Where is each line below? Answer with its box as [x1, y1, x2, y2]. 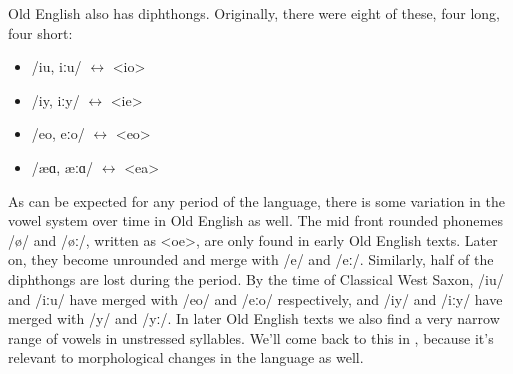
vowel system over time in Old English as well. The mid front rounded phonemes [8, 210, 503, 231]
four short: [8, 22, 73, 43]
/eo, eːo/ [31, 123, 85, 144]
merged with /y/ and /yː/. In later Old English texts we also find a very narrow [8, 308, 500, 329]
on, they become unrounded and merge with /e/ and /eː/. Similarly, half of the [8, 249, 494, 270]
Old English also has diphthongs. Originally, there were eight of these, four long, [8, 3, 500, 23]
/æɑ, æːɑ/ [31, 156, 94, 177]
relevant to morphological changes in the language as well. [8, 347, 364, 368]
